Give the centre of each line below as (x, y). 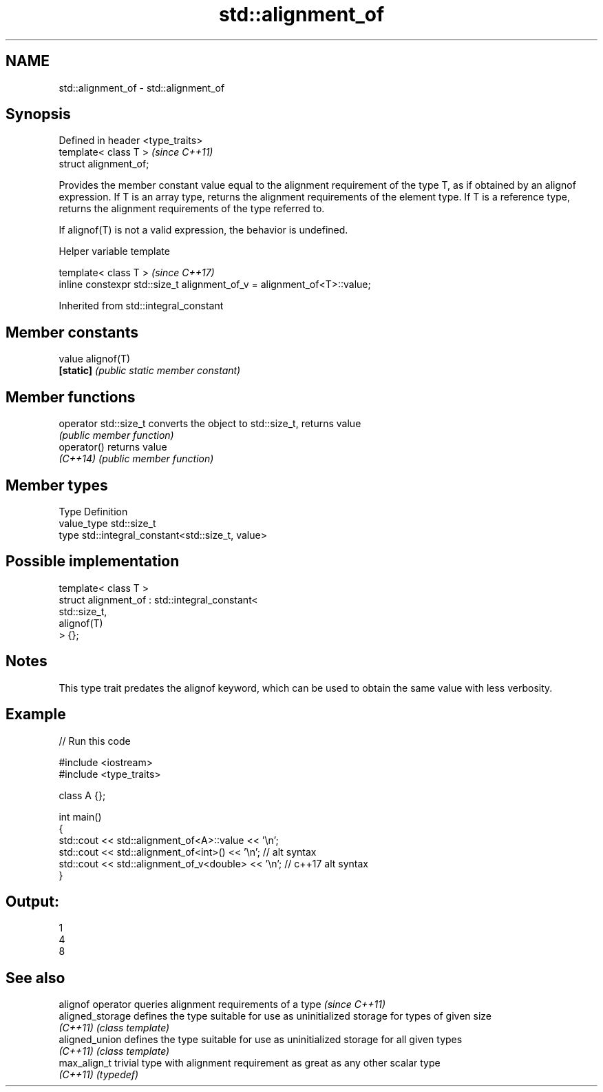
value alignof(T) (95, 359)
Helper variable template (114, 251)
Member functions (71, 397)
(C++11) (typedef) (99, 1075)
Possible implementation (93, 562)
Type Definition (93, 511)
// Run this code (95, 741)
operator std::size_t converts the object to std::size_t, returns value (210, 424)
